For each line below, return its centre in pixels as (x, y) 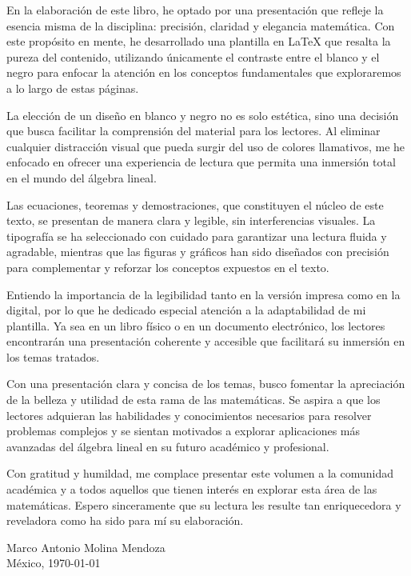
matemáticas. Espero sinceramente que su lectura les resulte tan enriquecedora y (204, 504)
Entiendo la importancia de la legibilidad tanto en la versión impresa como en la (204, 294)
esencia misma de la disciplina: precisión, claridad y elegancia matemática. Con (201, 25)
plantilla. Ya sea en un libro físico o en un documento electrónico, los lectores (196, 325)
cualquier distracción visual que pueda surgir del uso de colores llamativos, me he (206, 146)
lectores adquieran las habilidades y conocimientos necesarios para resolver (189, 415)
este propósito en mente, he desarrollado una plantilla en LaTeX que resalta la (199, 41)
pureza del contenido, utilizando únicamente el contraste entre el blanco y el (193, 56)
